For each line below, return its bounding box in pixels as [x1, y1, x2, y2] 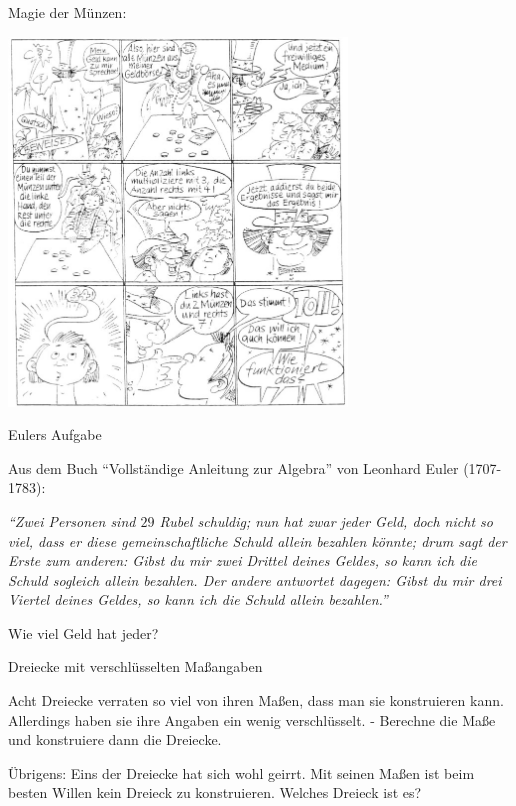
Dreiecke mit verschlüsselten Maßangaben [8, 656, 263, 677]
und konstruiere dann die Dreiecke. [8, 729, 222, 750]
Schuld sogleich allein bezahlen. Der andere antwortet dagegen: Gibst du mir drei [8, 569, 502, 590]
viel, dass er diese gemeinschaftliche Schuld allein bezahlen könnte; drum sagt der [8, 530, 507, 551]
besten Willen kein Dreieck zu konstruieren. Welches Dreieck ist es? [8, 782, 422, 803]
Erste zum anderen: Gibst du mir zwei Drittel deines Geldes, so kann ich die [8, 550, 478, 571]
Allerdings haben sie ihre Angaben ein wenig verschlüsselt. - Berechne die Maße [8, 709, 496, 730]
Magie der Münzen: [8, 2, 127, 22]
